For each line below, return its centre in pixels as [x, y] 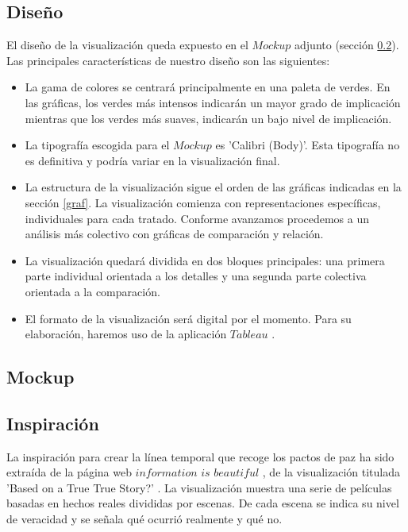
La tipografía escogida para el [97, 145]
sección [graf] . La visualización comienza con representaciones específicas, [203, 202]
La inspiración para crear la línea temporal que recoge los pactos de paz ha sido [200, 456]
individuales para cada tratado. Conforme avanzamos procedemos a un [197, 218]
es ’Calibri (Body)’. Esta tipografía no [308, 145]
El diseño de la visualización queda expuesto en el [127, 45]
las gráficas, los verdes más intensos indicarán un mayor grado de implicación [213, 102]
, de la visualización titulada [331, 472]
